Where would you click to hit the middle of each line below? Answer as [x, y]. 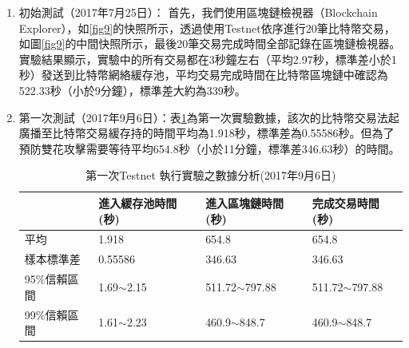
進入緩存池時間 [138, 202]
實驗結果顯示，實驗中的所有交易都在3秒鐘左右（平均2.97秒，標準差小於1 [208, 59]
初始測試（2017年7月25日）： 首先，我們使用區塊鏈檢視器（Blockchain [198, 12]
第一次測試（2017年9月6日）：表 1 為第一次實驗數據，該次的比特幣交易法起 [209, 117]
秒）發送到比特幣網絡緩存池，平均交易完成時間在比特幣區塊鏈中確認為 [203, 75]
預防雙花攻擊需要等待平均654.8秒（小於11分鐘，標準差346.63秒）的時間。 [209, 148]
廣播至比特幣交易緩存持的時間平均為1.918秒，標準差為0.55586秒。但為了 [206, 133]
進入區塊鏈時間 [245, 202]
